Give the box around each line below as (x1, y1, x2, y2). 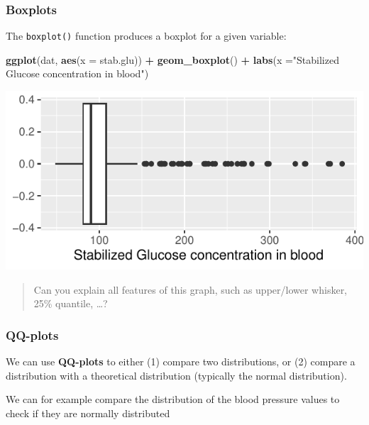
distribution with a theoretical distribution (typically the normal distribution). (6, 368, 347, 382)
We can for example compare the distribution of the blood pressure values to (6, 392, 340, 407)
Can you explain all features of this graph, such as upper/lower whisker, (33, 282, 348, 297)
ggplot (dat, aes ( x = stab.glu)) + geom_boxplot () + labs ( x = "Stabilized (6, 52, 339, 67)
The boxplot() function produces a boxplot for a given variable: (6, 28, 287, 43)
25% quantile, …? (33, 296, 108, 311)
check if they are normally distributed (6, 405, 170, 420)
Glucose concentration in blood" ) (6, 66, 149, 81)
